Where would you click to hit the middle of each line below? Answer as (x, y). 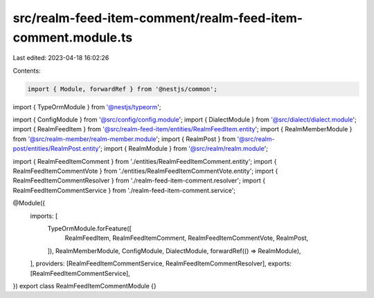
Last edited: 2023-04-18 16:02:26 (61, 58)
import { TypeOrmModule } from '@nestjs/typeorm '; (87, 106)
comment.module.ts (73, 37)
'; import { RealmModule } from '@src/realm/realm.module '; (183, 149)
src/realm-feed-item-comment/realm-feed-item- (158, 18)
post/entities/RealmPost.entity (56, 149)
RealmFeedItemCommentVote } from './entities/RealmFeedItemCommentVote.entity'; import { (145, 171)
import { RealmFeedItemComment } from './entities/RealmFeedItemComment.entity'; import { (145, 161)
